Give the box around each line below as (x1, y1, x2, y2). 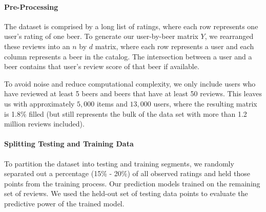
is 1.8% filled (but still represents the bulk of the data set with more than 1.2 (4, 108, 247, 119)
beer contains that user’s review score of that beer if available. (4, 61, 199, 72)
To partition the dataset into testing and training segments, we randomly (4, 158, 234, 168)
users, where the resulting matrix (153, 98, 257, 109)
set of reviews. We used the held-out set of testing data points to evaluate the (4, 188, 248, 199)
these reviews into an (4, 40, 70, 51)
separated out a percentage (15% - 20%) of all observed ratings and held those (4, 168, 250, 179)
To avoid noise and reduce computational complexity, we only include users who (4, 78, 256, 89)
